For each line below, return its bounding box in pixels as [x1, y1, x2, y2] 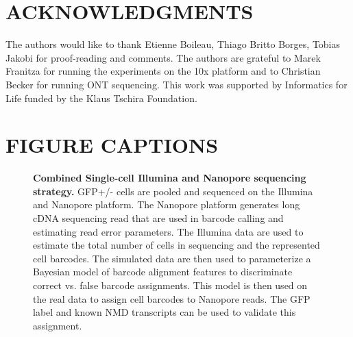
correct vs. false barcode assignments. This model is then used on [33, 277, 308, 292]
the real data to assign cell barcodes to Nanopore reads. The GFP [33, 291, 311, 305]
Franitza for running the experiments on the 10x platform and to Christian [5, 64, 321, 78]
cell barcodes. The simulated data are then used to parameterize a [33, 251, 311, 265]
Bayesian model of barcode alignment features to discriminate [33, 264, 293, 279]
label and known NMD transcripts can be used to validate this [33, 305, 296, 319]
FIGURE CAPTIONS [5, 131, 219, 159]
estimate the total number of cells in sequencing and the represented [33, 238, 320, 252]
